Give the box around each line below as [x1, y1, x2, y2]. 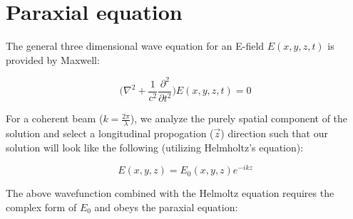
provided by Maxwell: [6, 52, 100, 67]
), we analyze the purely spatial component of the [130, 111, 348, 126]
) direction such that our [220, 126, 328, 141]
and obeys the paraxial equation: [94, 199, 238, 214]
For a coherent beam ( [6, 111, 103, 126]
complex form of [6, 199, 77, 214]
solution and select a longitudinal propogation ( [6, 126, 214, 141]
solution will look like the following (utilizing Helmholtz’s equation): [6, 139, 304, 154]
